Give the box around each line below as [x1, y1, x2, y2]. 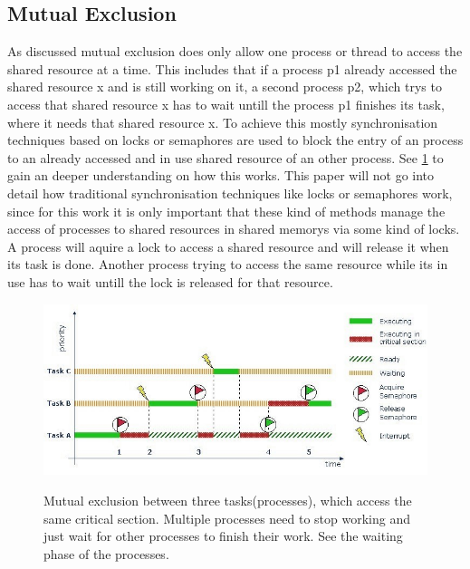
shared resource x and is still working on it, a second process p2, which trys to [7, 77, 442, 96]
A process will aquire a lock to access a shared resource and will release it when [7, 236, 449, 256]
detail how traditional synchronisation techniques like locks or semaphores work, [7, 183, 453, 202]
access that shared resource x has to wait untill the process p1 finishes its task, [7, 94, 445, 113]
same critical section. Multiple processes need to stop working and [43, 508, 410, 527]
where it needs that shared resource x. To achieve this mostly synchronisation [7, 112, 438, 131]
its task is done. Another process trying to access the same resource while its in [7, 255, 448, 274]
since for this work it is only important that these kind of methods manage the [7, 201, 446, 220]
